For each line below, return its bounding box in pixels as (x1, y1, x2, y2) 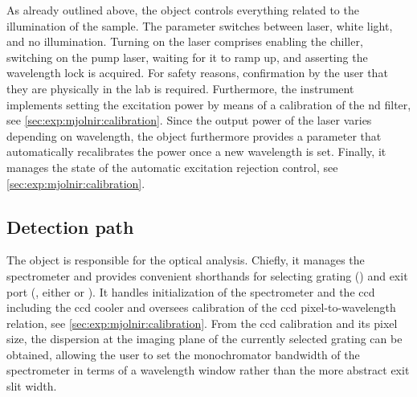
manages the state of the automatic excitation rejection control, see (6, 158, 338, 175)
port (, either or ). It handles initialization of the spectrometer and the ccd (6, 283, 375, 300)
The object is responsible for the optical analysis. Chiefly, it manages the (6, 252, 365, 268)
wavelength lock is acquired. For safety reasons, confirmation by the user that (6, 64, 388, 81)
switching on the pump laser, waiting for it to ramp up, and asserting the (6, 48, 368, 65)
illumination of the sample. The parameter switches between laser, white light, (6, 17, 393, 34)
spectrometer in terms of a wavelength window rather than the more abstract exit (6, 362, 410, 379)
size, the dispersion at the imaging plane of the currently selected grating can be (6, 330, 403, 347)
